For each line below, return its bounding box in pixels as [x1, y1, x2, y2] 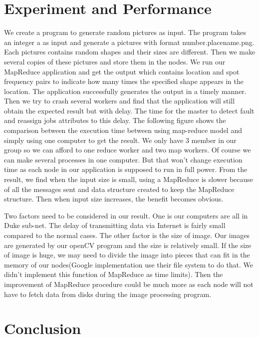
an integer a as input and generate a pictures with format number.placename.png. [4, 36, 255, 47]
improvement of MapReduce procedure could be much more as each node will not [4, 278, 254, 289]
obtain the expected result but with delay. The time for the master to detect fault [4, 105, 255, 115]
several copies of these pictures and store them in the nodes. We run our [4, 56, 226, 66]
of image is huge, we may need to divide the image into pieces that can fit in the [4, 249, 250, 260]
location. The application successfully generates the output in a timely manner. [4, 85, 247, 96]
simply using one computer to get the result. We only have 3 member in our [4, 134, 237, 145]
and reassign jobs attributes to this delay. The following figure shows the [4, 115, 226, 125]
